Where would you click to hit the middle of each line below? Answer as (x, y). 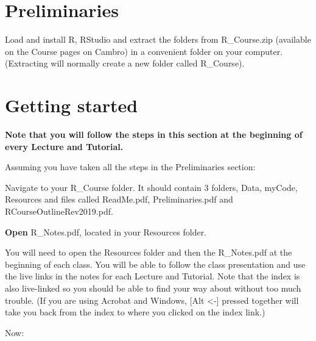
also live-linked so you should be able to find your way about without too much (153, 288)
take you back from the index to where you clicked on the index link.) (135, 312)
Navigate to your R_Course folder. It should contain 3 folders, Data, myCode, (151, 187)
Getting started (72, 105)
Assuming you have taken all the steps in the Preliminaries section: (130, 167)
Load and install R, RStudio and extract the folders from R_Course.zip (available (158, 39)
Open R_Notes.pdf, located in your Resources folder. (106, 232)
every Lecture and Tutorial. (64, 146)
